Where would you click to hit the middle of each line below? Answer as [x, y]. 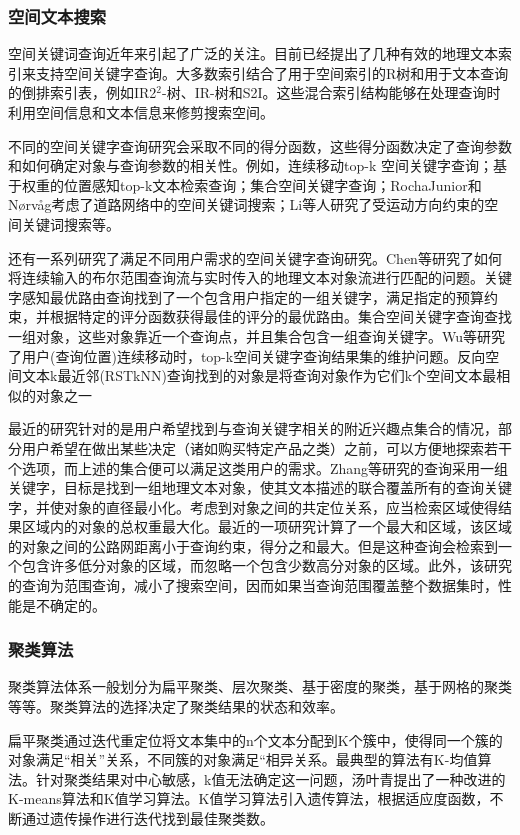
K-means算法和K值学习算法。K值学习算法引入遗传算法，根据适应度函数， [249, 798]
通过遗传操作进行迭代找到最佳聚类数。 [147, 818]
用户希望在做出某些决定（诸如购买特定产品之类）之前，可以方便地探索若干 [266, 447]
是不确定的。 [63, 604]
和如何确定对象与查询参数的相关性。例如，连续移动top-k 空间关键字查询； [250, 165]
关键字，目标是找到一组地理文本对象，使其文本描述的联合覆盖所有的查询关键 [260, 487]
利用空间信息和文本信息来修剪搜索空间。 [141, 112]
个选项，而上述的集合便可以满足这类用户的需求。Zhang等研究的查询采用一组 [258, 467]
